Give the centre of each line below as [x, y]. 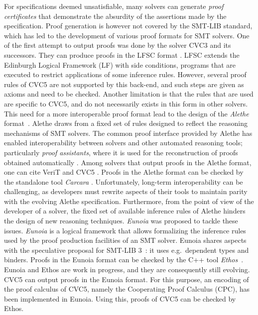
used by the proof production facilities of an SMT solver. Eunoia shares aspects [125, 240]
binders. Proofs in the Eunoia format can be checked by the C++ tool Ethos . [124, 260]
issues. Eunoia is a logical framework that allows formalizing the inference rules [125, 230]
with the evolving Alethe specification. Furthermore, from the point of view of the [129, 201]
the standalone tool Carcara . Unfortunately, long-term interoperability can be [124, 181]
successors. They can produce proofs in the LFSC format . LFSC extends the [122, 54]
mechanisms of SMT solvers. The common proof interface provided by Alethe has [128, 133]
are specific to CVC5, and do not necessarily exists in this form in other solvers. [126, 103]
